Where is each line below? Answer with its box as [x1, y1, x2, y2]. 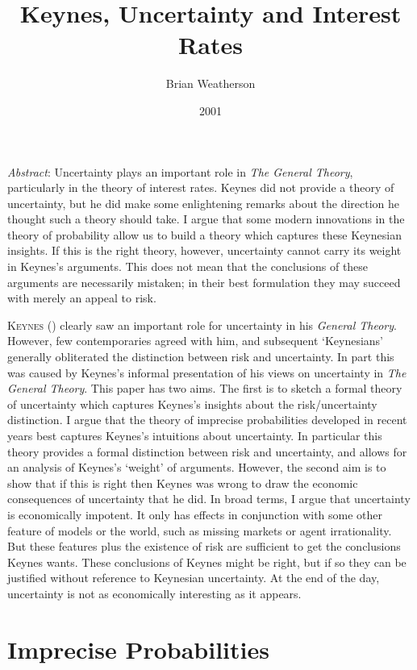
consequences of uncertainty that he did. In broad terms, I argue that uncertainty [7, 490, 411, 507]
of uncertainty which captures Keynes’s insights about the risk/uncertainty [7, 395, 377, 412]
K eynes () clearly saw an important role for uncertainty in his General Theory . [7, 316, 397, 333]
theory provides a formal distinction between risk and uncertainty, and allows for [7, 443, 407, 460]
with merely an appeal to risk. [7, 289, 156, 306]
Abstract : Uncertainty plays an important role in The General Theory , [7, 163, 353, 180]
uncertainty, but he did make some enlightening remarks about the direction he [7, 194, 400, 211]
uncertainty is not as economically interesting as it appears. [7, 585, 302, 601]
